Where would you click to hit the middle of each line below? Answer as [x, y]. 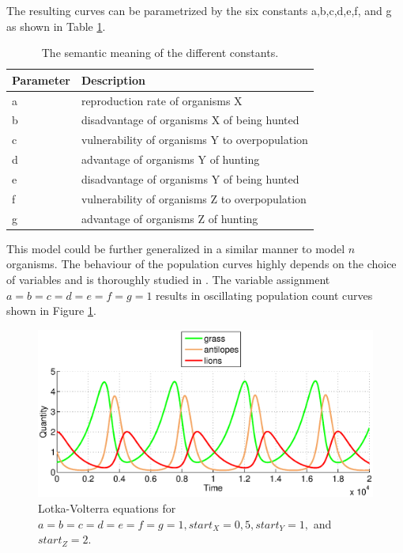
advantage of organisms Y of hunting [170, 159]
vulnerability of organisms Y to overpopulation [194, 140]
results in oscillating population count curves [264, 295]
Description [113, 80]
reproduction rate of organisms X [162, 100]
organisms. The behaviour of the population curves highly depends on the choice [201, 264]
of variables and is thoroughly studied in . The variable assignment [168, 279]
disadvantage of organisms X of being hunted [190, 120]
